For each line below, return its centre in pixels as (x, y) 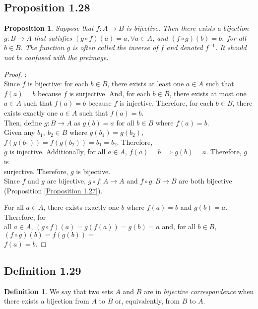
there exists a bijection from (47, 301)
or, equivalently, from (147, 301)
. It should (231, 47)
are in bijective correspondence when (199, 291)
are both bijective (205, 181)
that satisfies (53, 37)
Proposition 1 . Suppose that (49, 28)
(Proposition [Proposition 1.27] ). (53, 190)
